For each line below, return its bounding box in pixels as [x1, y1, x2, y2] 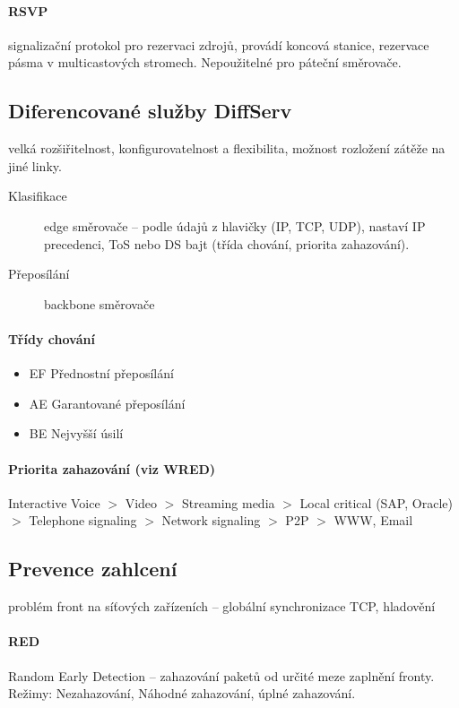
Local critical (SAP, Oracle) [299, 493, 453, 512]
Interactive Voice [8, 493, 100, 512]
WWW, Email [333, 511, 413, 530]
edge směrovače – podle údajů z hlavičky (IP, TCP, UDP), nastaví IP [44, 216, 426, 235]
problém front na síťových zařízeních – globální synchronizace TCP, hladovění [8, 597, 436, 616]
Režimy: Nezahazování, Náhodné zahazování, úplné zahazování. [8, 684, 356, 703]
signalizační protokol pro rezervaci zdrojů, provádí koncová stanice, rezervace [8, 35, 429, 54]
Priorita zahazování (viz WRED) [8, 459, 216, 478]
